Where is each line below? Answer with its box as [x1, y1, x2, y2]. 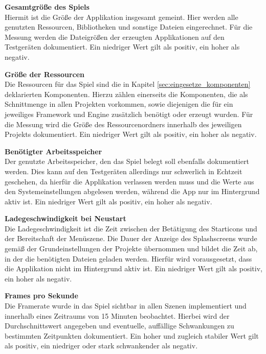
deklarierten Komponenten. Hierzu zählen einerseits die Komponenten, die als [5, 88, 248, 99]
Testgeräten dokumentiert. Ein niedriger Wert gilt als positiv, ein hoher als [5, 41, 240, 52]
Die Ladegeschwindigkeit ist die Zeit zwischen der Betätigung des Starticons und [5, 223, 257, 233]
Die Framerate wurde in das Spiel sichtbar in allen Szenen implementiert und [5, 300, 247, 311]
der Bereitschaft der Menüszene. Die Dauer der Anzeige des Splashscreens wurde [5, 233, 257, 244]
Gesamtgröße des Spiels [5, 2, 90, 12]
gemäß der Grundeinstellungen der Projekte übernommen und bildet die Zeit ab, [5, 243, 258, 254]
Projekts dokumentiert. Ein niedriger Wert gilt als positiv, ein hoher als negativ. [5, 129, 257, 139]
